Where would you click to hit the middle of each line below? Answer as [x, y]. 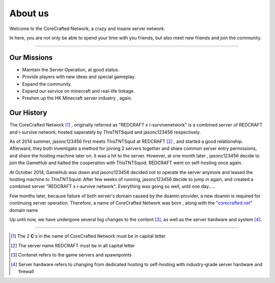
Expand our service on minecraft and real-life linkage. [78, 91]
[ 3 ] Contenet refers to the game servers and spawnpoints [71, 255]
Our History [28, 113]
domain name [24, 210]
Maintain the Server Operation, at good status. [71, 69]
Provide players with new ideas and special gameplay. [79, 77]
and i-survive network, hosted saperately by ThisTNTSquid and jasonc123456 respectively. [105, 132]
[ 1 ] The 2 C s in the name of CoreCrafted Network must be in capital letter [88, 236]
